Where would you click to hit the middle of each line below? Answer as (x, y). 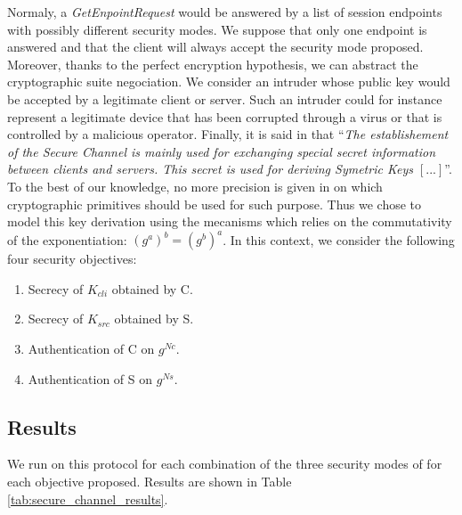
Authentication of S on (90, 378)
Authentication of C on (91, 348)
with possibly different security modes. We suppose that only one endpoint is (217, 29)
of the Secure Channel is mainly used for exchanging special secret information (222, 151)
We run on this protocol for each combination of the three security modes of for (225, 464)
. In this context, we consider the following (339, 239)
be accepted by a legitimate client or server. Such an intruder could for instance (225, 98)
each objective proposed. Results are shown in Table (150, 481)
